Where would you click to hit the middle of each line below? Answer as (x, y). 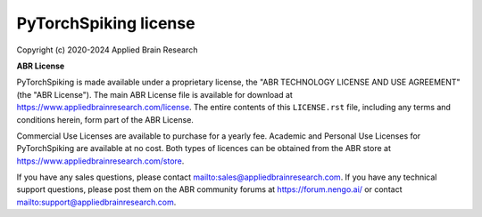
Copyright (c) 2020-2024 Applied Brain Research (107, 50)
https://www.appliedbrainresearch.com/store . (100, 161)
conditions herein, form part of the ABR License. (105, 119)
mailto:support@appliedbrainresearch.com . (96, 202)
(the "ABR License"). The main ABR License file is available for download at (155, 94)
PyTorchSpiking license (106, 23)
